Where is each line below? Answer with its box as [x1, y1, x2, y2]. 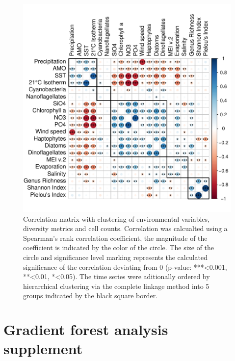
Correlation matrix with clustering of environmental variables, [23, 213, 209, 224]
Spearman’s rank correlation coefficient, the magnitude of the [23, 232, 208, 243]
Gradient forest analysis [3, 319, 168, 339]
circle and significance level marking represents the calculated [23, 252, 208, 262]
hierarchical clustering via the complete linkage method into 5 [23, 281, 209, 291]
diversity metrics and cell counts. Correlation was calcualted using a [23, 223, 228, 233]
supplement [3, 338, 83, 359]
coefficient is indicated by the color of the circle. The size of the [23, 242, 214, 253]
